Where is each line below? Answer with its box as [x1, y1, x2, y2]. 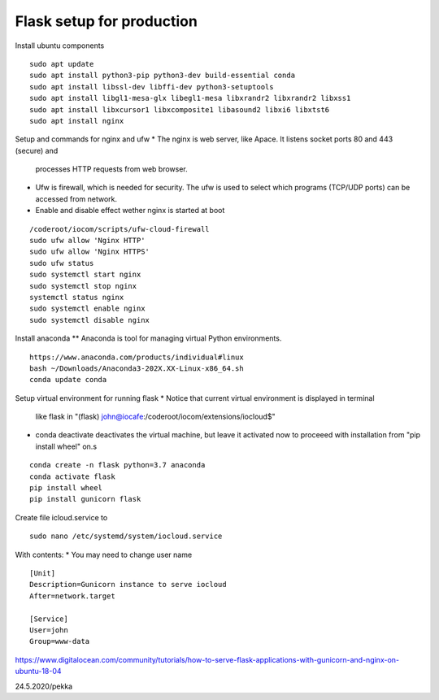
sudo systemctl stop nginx [29, 281, 137, 290]
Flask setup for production [15, 12, 198, 30]
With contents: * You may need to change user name [15, 550, 193, 559]
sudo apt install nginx [29, 116, 124, 125]
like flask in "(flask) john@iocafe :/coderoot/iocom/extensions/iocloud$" [35, 411, 276, 422]
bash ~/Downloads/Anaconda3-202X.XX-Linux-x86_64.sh [29, 363, 244, 373]
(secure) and [15, 146, 59, 155]
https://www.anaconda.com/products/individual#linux [29, 352, 244, 362]
